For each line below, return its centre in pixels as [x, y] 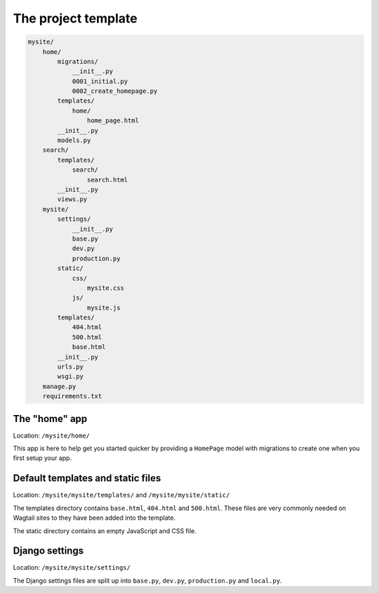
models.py [74, 140]
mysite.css [105, 288]
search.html [107, 180]
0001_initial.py [100, 81]
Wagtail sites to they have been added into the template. [94, 518]
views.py [72, 199]
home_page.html [113, 121]
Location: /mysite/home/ [52, 435]
